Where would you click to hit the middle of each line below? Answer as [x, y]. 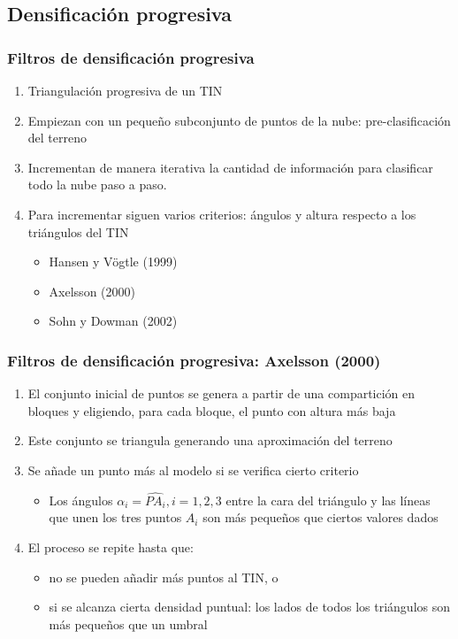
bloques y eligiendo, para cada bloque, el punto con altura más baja [212, 410]
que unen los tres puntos [115, 517]
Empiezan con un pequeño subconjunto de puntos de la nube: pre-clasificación [239, 120]
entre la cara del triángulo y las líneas [328, 500]
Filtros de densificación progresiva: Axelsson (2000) [194, 360]
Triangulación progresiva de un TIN [125, 90]
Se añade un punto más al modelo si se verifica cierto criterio [193, 470]
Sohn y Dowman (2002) [113, 321]
